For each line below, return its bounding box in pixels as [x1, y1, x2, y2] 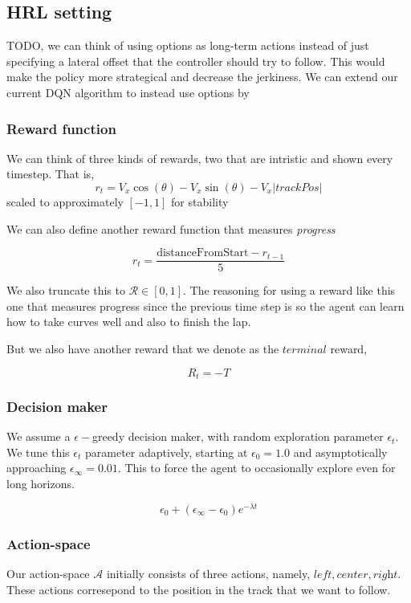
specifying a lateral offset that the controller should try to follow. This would [6, 52, 385, 69]
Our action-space [6, 564, 90, 581]
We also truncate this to [6, 282, 125, 299]
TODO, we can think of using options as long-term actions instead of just [6, 37, 369, 54]
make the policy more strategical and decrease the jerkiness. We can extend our [6, 68, 398, 85]
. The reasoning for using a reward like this [183, 282, 396, 299]
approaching [6, 459, 67, 476]
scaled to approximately [6, 193, 124, 210]
